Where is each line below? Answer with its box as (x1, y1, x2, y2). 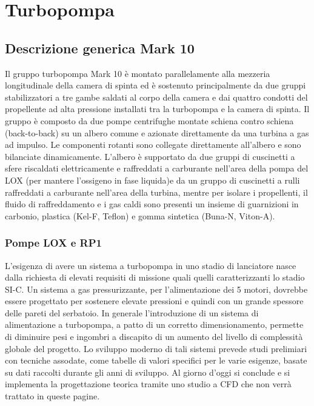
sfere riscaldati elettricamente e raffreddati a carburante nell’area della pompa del (5, 162, 309, 175)
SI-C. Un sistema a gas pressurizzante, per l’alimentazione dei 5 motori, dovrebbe (5, 282, 308, 295)
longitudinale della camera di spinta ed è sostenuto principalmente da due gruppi (5, 79, 306, 92)
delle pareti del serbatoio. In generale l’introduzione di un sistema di (5, 306, 259, 319)
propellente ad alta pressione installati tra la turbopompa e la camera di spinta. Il (5, 102, 310, 115)
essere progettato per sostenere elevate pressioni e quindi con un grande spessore (5, 295, 304, 307)
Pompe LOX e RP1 (5, 235, 102, 250)
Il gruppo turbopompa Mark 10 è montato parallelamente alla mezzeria (5, 67, 270, 79)
